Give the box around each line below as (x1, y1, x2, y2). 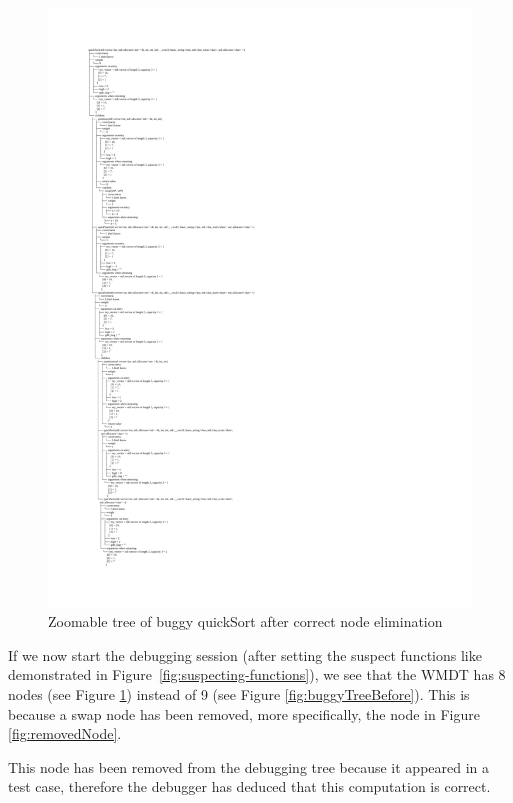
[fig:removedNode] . (8, 723, 122, 744)
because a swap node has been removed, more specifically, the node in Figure (8, 703, 480, 724)
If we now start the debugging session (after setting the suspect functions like (8, 644, 482, 665)
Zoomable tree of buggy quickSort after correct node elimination (48, 611, 443, 632)
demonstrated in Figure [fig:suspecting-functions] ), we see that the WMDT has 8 (8, 664, 506, 685)
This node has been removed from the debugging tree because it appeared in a (8, 756, 490, 777)
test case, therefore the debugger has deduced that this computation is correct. (8, 776, 491, 797)
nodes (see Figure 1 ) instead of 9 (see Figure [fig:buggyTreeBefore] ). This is (8, 684, 470, 705)
